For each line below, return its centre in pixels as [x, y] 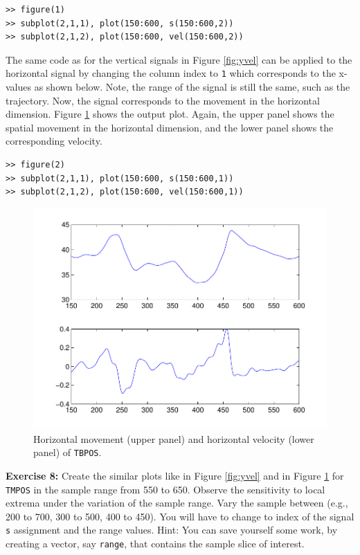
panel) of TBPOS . [67, 452]
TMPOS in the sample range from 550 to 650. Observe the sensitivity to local [165, 489]
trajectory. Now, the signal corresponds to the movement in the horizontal [163, 100]
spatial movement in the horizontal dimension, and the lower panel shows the [170, 127]
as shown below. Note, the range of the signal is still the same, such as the [192, 87]
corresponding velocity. [54, 141]
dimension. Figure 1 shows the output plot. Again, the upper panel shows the [170, 114]
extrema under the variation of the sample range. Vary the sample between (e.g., [177, 503]
